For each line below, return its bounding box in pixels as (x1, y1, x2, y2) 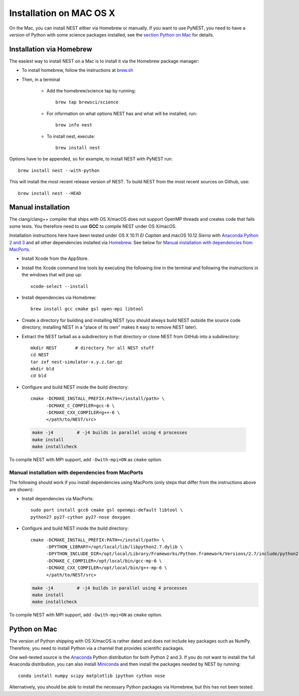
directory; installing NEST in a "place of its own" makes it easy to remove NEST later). (21, 324, 198, 330)
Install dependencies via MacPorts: (21, 496, 94, 502)
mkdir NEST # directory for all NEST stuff (30, 345, 154, 351)
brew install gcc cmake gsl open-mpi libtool (30, 306, 144, 312)
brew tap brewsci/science (55, 99, 119, 105)
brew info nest (55, 122, 93, 128)
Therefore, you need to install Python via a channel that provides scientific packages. (9, 645, 184, 651)
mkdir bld (30, 366, 54, 372)
